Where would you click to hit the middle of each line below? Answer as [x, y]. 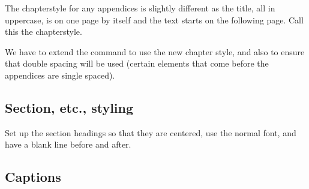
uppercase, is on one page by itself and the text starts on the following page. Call [154, 19]
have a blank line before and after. [68, 144]
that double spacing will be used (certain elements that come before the [137, 63]
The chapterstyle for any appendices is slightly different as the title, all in [140, 8]
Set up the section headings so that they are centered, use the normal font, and [151, 132]
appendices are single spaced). [60, 75]
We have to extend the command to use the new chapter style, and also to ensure [155, 51]
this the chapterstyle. [43, 31]
